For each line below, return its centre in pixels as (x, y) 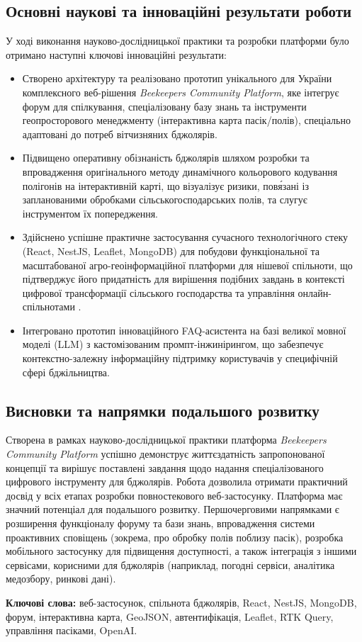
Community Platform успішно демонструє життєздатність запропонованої (165, 454)
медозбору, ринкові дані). (61, 579)
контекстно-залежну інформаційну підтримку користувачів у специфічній (180, 358)
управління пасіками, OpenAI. (72, 630)
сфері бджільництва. (66, 372)
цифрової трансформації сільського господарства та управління (158, 292)
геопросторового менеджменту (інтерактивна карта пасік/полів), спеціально (186, 120)
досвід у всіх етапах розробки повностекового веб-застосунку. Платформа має (174, 495)
